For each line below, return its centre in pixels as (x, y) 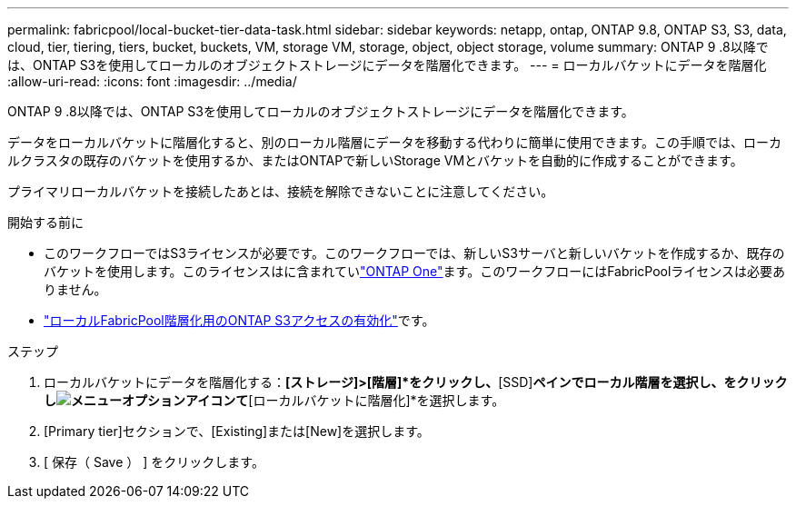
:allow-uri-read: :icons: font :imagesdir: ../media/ (152, 81)
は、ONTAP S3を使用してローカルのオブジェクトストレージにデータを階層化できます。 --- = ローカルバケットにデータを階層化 (387, 65)
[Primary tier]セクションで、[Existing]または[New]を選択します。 (237, 431)
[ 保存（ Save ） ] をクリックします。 (154, 462)
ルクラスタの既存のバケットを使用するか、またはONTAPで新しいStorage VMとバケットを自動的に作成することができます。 (375, 160)
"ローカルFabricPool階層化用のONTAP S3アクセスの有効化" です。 (239, 320)
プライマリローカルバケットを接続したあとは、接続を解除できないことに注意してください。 (281, 191)
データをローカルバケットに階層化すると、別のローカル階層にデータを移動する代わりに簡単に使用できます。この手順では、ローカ (395, 142)
